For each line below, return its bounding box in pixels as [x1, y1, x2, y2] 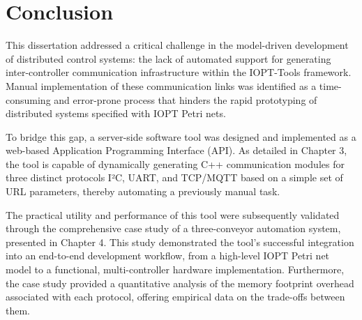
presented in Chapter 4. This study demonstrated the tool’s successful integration [6, 234, 354, 249]
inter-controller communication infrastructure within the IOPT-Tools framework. [6, 65, 352, 79]
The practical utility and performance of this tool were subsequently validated [6, 207, 340, 222]
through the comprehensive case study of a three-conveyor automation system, [6, 221, 341, 236]
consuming [6, 92, 51, 107]
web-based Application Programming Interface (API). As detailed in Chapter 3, [6, 143, 347, 158]
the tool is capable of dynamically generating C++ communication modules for [6, 156, 345, 171]
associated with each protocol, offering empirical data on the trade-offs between [6, 289, 345, 304]
